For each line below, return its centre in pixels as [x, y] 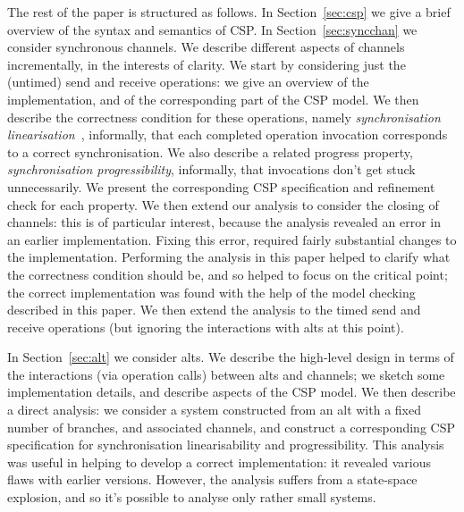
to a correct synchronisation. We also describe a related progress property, [210, 151]
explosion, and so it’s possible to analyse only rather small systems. [192, 497]
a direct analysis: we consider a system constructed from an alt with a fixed [214, 410]
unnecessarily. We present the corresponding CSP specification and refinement [221, 186]
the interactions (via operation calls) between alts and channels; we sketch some [226, 374]
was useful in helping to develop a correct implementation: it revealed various [219, 462]
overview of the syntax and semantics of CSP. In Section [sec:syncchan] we [212, 29]
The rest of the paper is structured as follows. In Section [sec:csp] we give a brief [229, 12]
